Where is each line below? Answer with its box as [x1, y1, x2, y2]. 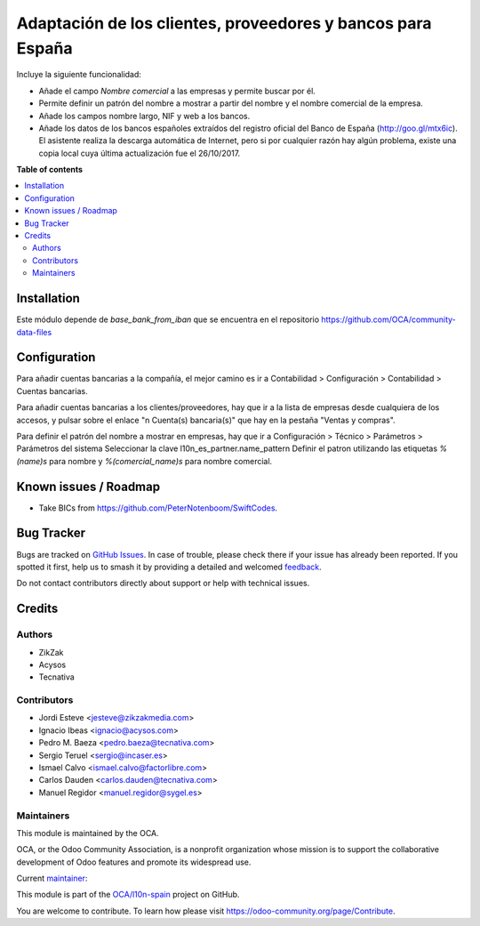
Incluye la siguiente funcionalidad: [16, 69, 142, 80]
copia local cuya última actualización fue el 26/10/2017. [38, 148, 241, 158]
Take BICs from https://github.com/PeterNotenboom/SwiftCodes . [38, 503, 278, 513]
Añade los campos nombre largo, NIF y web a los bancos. [38, 110, 251, 121]
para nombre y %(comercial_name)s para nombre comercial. [49, 455, 273, 466]
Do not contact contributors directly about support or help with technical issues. [16, 578, 310, 589]
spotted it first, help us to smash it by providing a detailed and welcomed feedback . [16, 561, 322, 572]
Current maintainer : [16, 873, 88, 884]
